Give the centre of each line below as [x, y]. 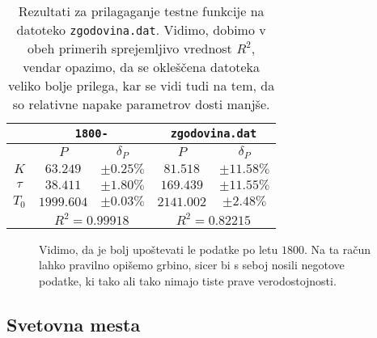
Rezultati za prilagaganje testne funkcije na [141, 11]
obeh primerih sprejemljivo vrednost [129, 48]
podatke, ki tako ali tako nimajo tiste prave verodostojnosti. [188, 281]
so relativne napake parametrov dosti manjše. [141, 104]
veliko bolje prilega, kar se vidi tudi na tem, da [142, 85]
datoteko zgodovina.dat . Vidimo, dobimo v [141, 30]
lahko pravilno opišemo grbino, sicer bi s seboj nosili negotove [192, 265]
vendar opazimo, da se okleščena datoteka [141, 67]
